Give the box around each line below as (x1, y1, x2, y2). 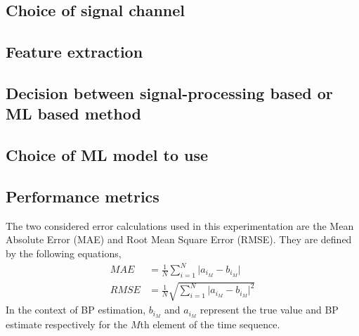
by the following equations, (6, 245, 122, 260)
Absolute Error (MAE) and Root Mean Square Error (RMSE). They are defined (6, 232, 352, 247)
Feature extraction (6, 41, 143, 63)
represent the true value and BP (200, 302, 339, 317)
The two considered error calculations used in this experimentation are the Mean (6, 218, 354, 233)
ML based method (6, 103, 141, 124)
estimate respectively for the (6, 317, 128, 332)
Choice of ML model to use (6, 144, 209, 166)
